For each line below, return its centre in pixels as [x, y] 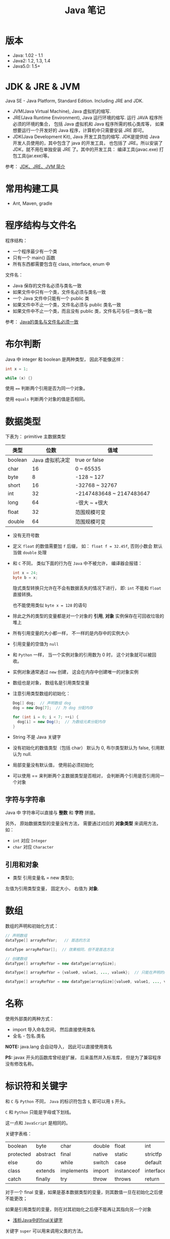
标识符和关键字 [36, 1086]
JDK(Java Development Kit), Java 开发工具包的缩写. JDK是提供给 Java [86, 136]
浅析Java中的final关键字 [38, 1220]
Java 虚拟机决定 [51, 460]
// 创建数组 [16, 958]
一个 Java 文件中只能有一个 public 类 [51, 298]
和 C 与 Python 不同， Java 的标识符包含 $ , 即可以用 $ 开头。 [67, 1101]
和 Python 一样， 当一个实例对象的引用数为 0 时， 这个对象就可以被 [82, 655]
